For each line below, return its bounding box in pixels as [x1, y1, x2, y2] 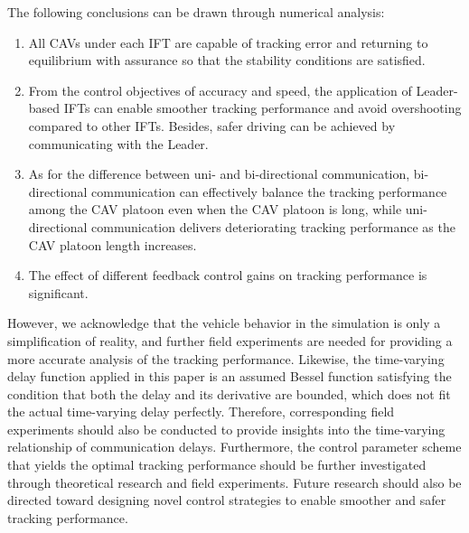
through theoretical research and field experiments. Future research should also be [7, 472, 462, 491]
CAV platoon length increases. [28, 235, 197, 254]
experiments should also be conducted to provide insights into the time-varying [7, 419, 446, 438]
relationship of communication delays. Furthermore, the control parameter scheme [7, 437, 462, 456]
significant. [28, 283, 89, 302]
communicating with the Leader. [28, 134, 209, 153]
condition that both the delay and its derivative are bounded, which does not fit [7, 384, 451, 403]
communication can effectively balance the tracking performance [91, 182, 447, 201]
